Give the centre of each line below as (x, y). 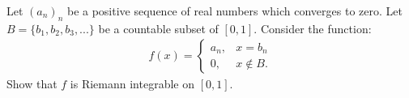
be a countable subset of (158, 28)
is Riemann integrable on (132, 84)
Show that (32, 84)
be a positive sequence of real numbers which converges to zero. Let (234, 11)
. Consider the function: (313, 28)
